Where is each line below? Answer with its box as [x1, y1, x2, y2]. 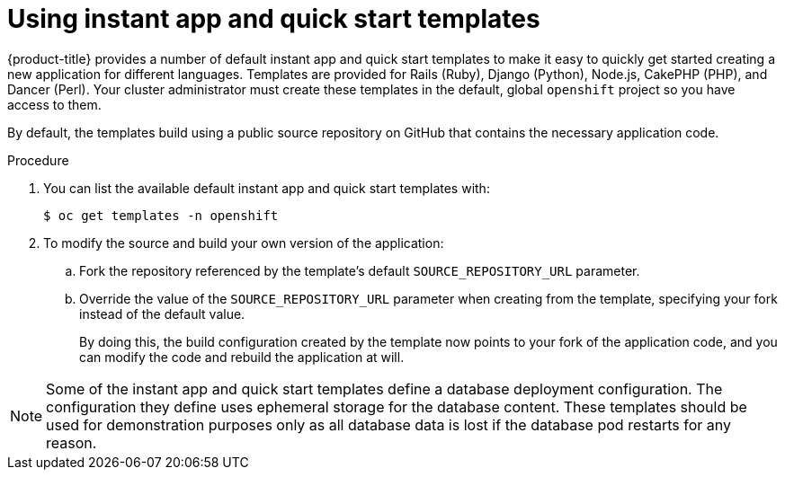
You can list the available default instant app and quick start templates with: [43, 180, 490, 196]
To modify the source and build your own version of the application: [43, 234, 444, 251]
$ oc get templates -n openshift [43, 208, 279, 223]
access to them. [7, 96, 102, 112]
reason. [46, 433, 97, 452]
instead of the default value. [79, 305, 245, 322]
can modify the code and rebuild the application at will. [79, 349, 405, 365]
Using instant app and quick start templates [7, 4, 540, 34]
